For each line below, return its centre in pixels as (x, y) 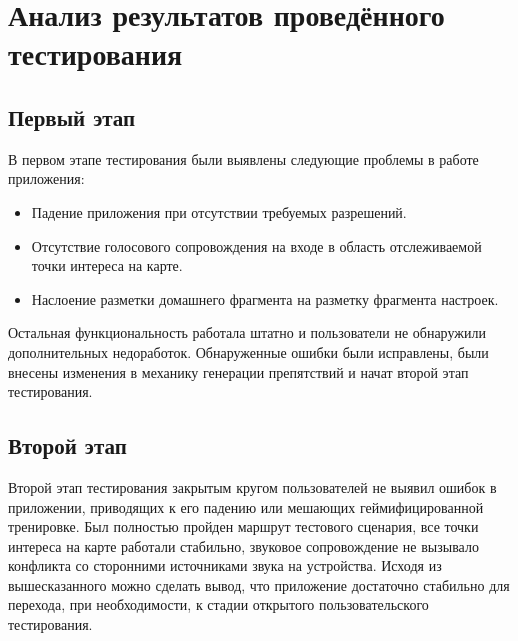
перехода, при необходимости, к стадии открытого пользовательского (218, 604)
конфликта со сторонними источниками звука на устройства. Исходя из (225, 565)
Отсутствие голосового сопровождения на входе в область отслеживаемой (256, 245)
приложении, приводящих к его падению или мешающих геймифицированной (246, 506)
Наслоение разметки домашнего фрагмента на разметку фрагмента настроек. (265, 298)
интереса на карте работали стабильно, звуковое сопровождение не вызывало (243, 545)
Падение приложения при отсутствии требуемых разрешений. (219, 211)
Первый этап (72, 116)
